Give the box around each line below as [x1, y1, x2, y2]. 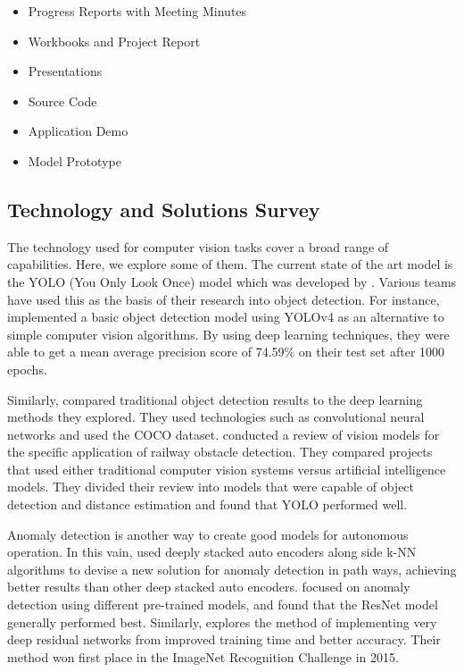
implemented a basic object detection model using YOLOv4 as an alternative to [7, 307, 444, 326]
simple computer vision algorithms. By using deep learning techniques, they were [7, 324, 450, 343]
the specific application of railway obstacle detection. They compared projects [7, 442, 433, 461]
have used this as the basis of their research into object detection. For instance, [7, 290, 440, 308]
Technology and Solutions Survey [7, 195, 320, 223]
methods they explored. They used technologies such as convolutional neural [7, 407, 425, 426]
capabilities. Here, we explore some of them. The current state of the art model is [7, 255, 453, 273]
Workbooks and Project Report [28, 31, 201, 50]
